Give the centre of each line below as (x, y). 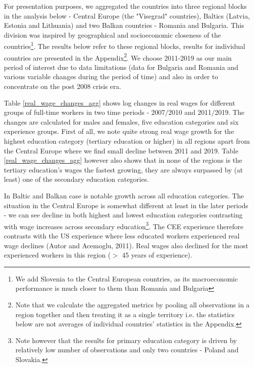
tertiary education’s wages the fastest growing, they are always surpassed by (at (124, 169)
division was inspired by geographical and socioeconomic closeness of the (113, 34)
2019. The (230, 112)
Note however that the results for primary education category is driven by (126, 340)
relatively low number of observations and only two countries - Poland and (127, 350)
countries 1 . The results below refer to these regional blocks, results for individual (125, 45)
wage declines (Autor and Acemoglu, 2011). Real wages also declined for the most (126, 245)
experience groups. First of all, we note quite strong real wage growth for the (119, 131)
